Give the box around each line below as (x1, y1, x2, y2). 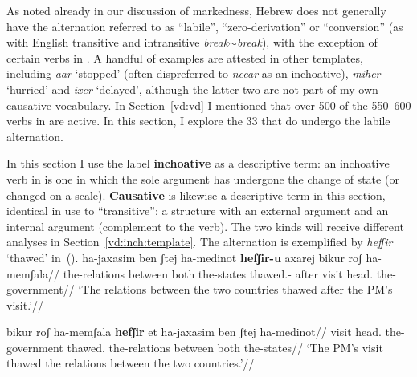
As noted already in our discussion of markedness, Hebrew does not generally (6, 2, 386, 18)
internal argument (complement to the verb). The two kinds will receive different (6, 217, 404, 234)
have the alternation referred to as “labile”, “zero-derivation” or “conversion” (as (6, 18, 403, 34)
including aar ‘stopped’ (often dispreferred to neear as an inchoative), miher (6, 65, 381, 82)
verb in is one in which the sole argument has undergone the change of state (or (6, 170, 399, 187)
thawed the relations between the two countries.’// (6, 355, 255, 371)
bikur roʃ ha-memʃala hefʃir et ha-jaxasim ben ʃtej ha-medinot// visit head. (6, 323, 382, 340)
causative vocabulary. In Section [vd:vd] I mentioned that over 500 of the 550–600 (6, 96, 411, 113)
